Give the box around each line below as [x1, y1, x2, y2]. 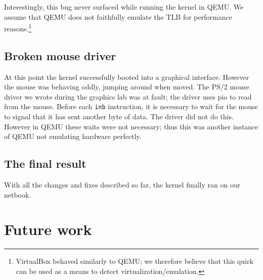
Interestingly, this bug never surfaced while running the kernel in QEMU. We [4, 2, 244, 12]
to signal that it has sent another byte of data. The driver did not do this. [4, 111, 234, 122]
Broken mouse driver [4, 48, 116, 63]
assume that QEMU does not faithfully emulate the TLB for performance [4, 11, 232, 22]
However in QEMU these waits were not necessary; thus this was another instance [4, 121, 258, 131]
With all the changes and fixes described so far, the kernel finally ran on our [4, 179, 241, 190]
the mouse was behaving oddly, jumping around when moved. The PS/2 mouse [4, 81, 249, 92]
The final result [4, 156, 86, 171]
